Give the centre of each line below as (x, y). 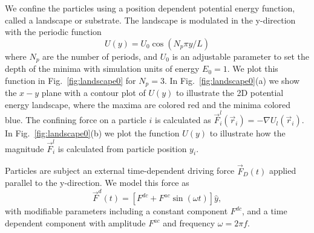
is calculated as (183, 120)
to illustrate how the (247, 133)
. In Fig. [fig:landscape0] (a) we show (232, 80)
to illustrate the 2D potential (230, 93)
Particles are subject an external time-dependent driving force (120, 171)
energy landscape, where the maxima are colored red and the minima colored (148, 104)
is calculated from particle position (122, 148)
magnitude (25, 148)
